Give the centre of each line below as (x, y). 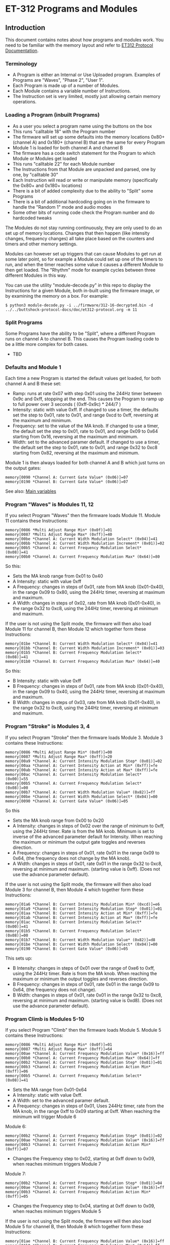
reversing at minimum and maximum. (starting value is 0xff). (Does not (86, 869)
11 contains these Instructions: (37, 521)
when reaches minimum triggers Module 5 (57, 1211)
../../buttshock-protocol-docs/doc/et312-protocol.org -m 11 (71, 310)
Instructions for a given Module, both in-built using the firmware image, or (82, 291)
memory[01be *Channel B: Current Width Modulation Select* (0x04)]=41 (81, 644)
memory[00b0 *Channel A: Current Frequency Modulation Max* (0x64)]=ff (82, 1058)
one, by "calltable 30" (35, 174)
